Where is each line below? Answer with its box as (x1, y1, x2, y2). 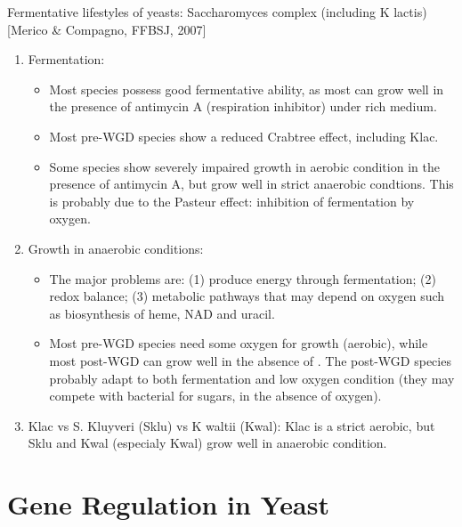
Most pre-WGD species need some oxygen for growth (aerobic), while (49, 334, 428, 353)
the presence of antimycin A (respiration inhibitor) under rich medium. (49, 97, 437, 116)
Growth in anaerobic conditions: (28, 239, 204, 257)
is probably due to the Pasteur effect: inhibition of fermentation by (49, 191, 415, 210)
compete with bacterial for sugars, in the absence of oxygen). (49, 386, 382, 405)
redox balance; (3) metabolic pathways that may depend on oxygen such (49, 287, 445, 305)
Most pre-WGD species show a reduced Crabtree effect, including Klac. (49, 126, 439, 145)
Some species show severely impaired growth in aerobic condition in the (49, 157, 440, 175)
